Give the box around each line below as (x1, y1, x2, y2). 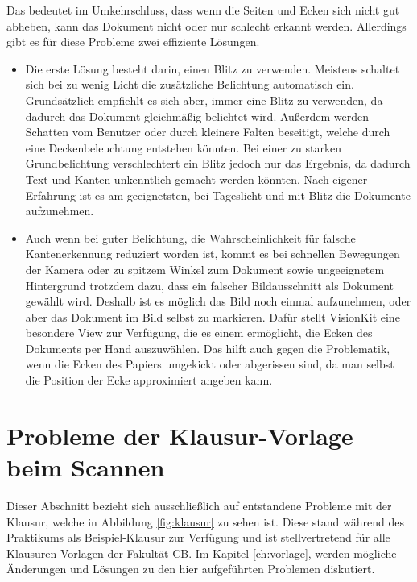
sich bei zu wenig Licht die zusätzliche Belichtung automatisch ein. (25, 76, 354, 93)
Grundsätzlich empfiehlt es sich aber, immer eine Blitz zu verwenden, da (25, 91, 383, 108)
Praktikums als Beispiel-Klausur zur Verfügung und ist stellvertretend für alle (6, 529, 390, 546)
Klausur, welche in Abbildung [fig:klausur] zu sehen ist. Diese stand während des (6, 513, 405, 530)
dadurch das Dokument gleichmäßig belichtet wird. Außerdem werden (25, 107, 370, 124)
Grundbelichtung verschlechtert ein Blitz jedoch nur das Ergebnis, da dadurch (25, 155, 411, 172)
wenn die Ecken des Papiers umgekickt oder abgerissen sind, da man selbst (25, 355, 394, 372)
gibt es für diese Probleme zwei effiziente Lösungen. (6, 33, 260, 50)
